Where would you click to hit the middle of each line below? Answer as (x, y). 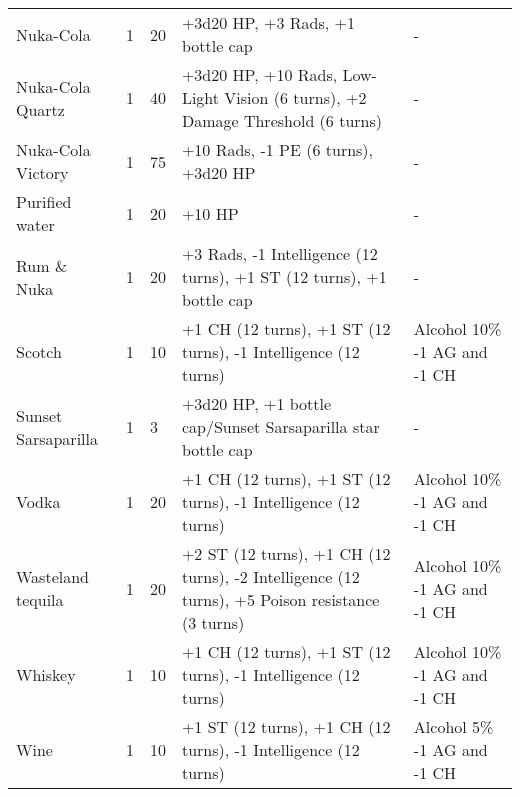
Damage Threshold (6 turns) (281, 120)
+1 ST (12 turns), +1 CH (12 (286, 726)
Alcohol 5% (453, 726)
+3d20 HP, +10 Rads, (259, 74)
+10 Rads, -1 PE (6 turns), (277, 149)
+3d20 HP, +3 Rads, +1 (268, 22)
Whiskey (46, 674)
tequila (40, 599)
